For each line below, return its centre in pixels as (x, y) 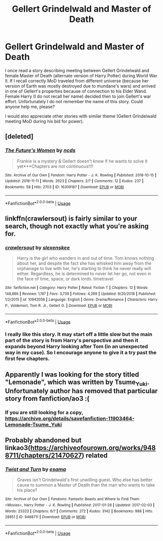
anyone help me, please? (30, 107)
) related (95, 456)
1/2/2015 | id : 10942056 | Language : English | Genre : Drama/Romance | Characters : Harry (81, 300)
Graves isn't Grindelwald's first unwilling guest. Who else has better (85, 480)
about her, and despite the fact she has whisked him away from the (84, 263)
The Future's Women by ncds (40, 150)
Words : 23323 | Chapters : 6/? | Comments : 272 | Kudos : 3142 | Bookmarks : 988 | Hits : (79, 511)
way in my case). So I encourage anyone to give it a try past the (81, 353)
